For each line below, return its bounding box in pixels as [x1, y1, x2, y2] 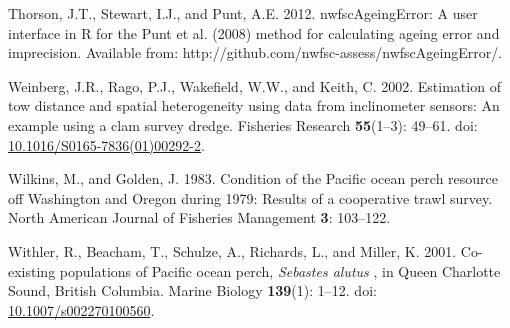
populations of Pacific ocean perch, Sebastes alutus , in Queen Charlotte [59, 260, 501, 281]
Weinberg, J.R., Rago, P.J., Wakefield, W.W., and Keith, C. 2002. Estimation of [8, 75, 501, 96]
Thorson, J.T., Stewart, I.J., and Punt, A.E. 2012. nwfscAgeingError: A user [8, 3, 478, 23]
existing [8, 260, 56, 281]
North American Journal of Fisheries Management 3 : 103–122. [8, 207, 391, 228]
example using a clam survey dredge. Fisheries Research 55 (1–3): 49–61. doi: [8, 114, 478, 135]
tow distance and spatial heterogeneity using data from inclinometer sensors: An [8, 95, 500, 116]
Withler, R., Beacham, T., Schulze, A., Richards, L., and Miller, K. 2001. [8, 240, 457, 261]
